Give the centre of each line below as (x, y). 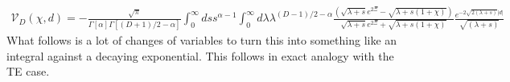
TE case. (28, 71)
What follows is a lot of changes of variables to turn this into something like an (202, 40)
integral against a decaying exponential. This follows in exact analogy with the (200, 55)
